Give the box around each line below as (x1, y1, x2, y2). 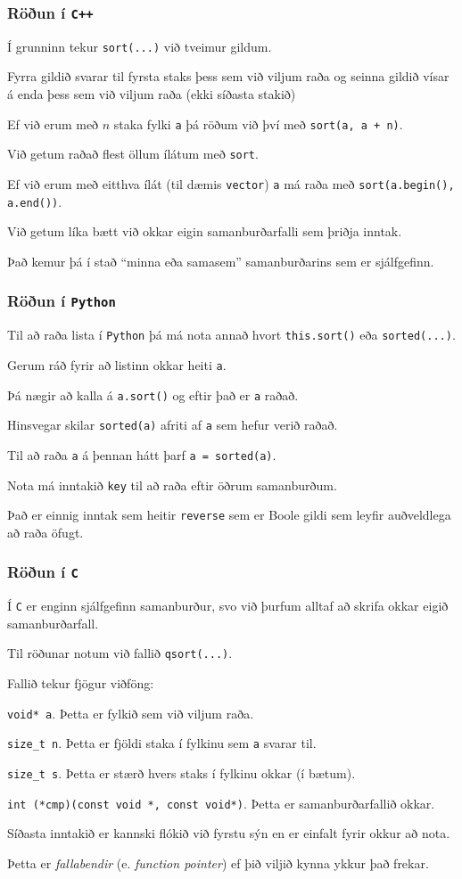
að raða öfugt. (7, 522, 84, 541)
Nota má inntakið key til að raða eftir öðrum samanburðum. (7, 475, 337, 494)
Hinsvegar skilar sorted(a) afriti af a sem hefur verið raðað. (7, 415, 338, 434)
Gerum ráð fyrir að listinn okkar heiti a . (7, 355, 227, 374)
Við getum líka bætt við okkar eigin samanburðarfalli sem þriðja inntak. (7, 222, 402, 241)
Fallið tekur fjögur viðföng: (7, 674, 154, 693)
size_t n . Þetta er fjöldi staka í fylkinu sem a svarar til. (7, 734, 317, 752)
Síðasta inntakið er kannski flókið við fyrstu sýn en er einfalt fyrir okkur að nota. (7, 824, 450, 842)
